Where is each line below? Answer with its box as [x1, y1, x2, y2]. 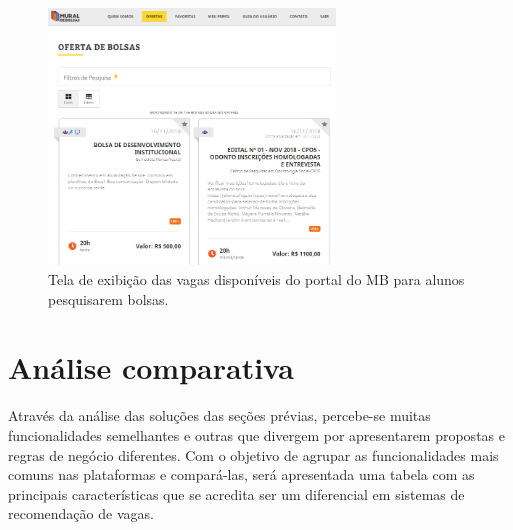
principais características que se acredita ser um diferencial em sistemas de [8, 483, 465, 504]
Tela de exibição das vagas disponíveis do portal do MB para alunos [48, 269, 465, 290]
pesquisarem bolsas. [48, 288, 169, 309]
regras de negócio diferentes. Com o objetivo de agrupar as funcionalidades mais [8, 444, 499, 465]
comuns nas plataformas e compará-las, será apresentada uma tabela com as [8, 464, 475, 485]
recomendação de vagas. [8, 503, 154, 524]
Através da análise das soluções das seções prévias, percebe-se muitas [8, 405, 431, 426]
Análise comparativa [8, 347, 294, 388]
